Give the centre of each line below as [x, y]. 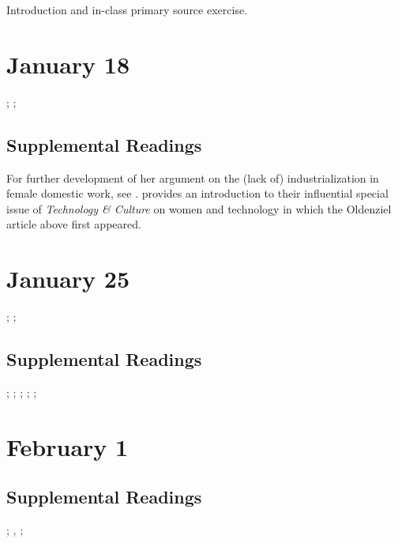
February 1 [68, 446]
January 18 [68, 64]
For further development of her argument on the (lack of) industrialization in [193, 177]
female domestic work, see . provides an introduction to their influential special [197, 193]
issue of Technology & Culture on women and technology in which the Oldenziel [199, 208]
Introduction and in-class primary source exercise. [127, 9]
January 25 [68, 279]
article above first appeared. [74, 224]
